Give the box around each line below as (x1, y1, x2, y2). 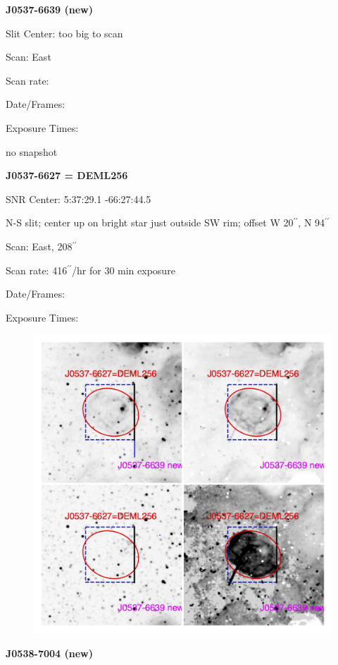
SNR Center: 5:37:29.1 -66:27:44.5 (6, 191, 151, 206)
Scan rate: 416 (6, 262, 68, 277)
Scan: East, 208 (6, 238, 73, 253)
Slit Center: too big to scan (6, 25, 123, 40)
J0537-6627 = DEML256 (6, 168, 128, 183)
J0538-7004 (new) (6, 645, 93, 660)
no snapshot (6, 144, 58, 159)
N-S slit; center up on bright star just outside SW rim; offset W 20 (6, 215, 294, 230)
